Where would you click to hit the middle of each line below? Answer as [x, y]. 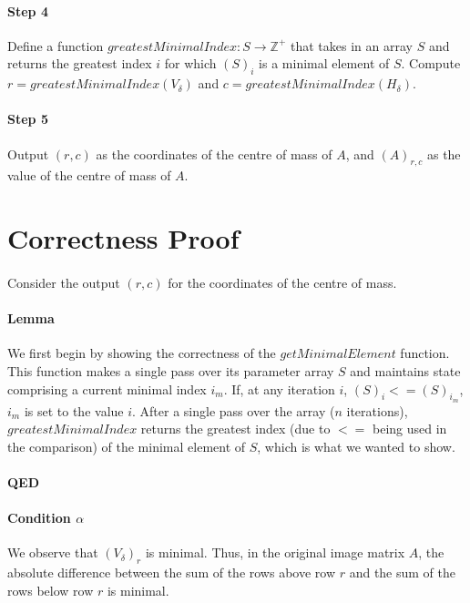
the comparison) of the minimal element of [127, 446]
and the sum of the [403, 572]
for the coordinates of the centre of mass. [282, 282]
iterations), [377, 410]
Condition [39, 518]
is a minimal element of [324, 63]
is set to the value [74, 410]
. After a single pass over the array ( [234, 410]
